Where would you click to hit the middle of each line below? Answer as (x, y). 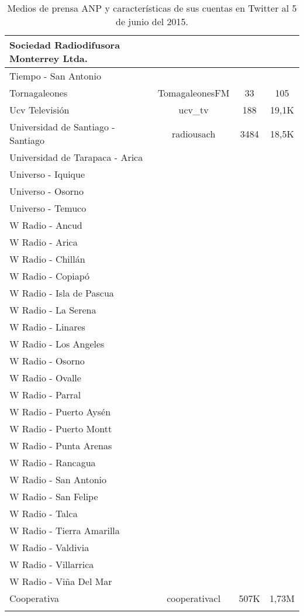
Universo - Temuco (48, 208)
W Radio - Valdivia (49, 547)
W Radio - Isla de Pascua (62, 293)
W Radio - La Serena (53, 310)
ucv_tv (194, 110)
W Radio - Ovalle (45, 378)
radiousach (194, 133)
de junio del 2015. (152, 21)
